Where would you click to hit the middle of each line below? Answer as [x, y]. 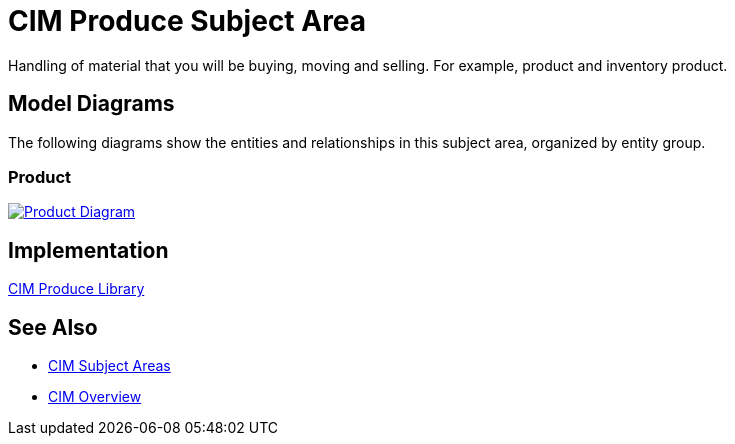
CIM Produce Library [76, 289]
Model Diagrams [91, 104]
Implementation [88, 250]
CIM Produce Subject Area [187, 21]
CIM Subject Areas [109, 366]
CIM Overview [95, 397]
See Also [53, 327]
